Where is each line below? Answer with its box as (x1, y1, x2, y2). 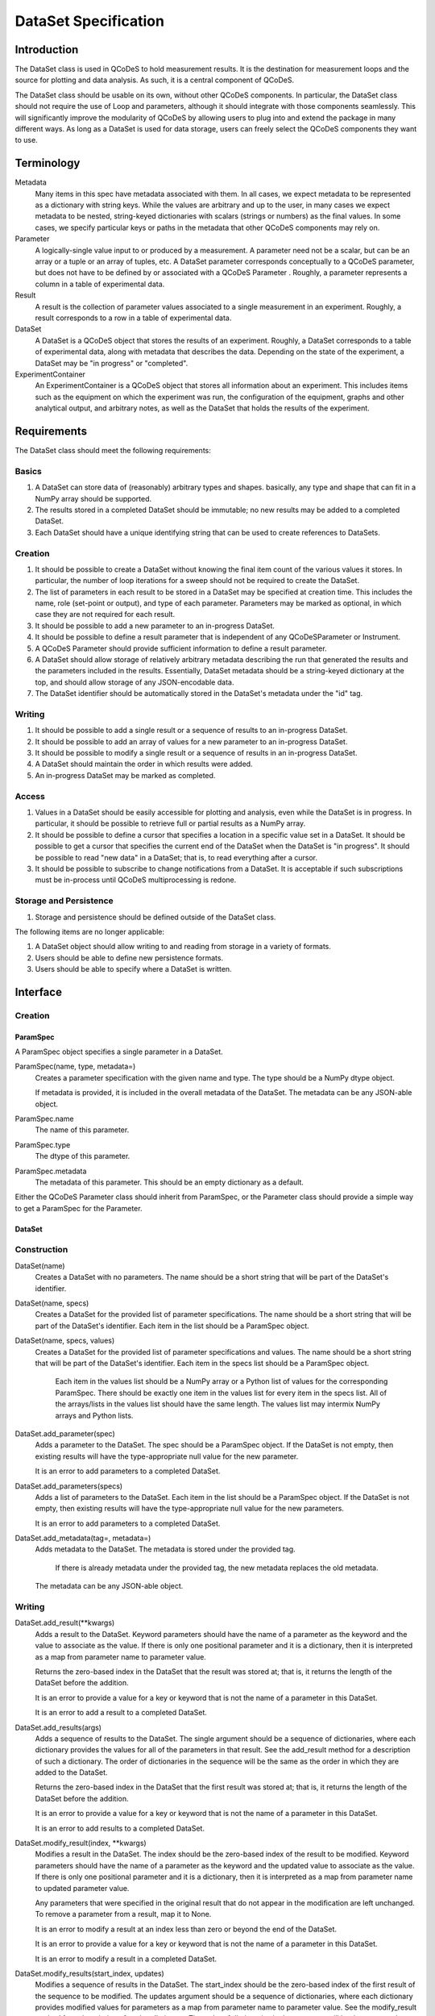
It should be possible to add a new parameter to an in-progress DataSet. (35, 621, 275, 631)
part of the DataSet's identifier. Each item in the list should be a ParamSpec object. (35, 1321, 309, 1331)
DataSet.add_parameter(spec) (14, 1428, 116, 1439)
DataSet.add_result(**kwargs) (14, 1618, 115, 1628)
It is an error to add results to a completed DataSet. (35, 1823, 205, 1833)
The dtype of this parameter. (35, 1152, 130, 1161)
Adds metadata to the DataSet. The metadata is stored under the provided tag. (35, 1544, 296, 1554)
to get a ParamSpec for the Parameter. (14, 1203, 143, 1213)
